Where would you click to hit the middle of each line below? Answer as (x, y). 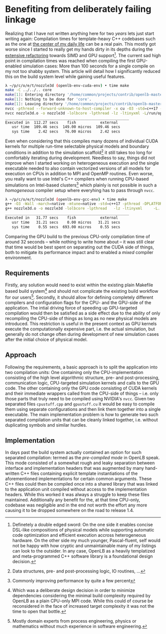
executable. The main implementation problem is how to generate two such (82, 414)
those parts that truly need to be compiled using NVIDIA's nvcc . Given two (80, 398)
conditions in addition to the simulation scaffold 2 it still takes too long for (79, 152)
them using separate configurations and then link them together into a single (83, 409)
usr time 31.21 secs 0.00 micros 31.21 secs (66, 222)
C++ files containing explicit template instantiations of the (79, 474)
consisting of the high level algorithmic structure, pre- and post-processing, (82, 378)
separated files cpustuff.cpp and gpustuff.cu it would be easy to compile (80, 404)
